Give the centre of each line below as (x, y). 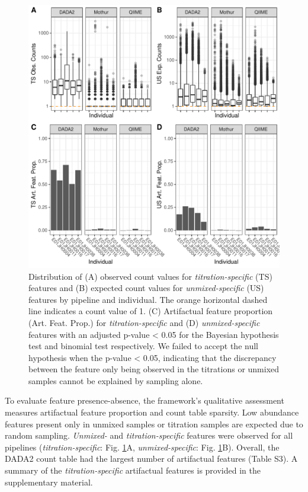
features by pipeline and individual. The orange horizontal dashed (148, 299)
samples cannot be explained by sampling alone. (116, 380)
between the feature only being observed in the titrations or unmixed (154, 369)
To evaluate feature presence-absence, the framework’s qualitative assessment (145, 400)
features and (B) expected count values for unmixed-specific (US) (146, 288)
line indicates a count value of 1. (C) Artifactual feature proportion (151, 311)
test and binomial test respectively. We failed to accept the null (143, 346)
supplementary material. (49, 482)
